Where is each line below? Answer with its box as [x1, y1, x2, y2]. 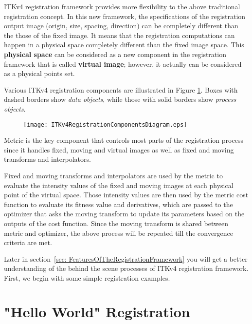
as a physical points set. [4, 68, 75, 78]
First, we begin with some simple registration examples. [4, 272, 170, 283]
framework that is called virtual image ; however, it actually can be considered [4, 58, 242, 69]
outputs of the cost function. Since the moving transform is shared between [4, 218, 228, 228]
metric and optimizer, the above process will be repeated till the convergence [4, 228, 233, 238]
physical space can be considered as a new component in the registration [4, 49, 226, 59]
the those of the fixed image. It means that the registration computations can [4, 30, 235, 40]
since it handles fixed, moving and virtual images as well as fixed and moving [4, 144, 234, 154]
